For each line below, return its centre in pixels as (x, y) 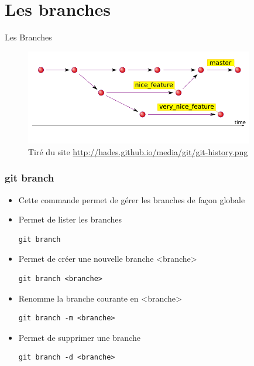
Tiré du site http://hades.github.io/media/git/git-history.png (138, 151)
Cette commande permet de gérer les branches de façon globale (132, 199)
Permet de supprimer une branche (79, 337)
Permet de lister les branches (70, 219)
